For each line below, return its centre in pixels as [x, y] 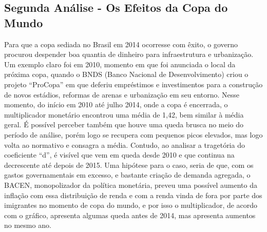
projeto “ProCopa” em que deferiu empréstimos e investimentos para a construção [133, 84]
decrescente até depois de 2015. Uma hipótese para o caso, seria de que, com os [129, 165]
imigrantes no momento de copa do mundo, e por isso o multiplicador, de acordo [131, 205]
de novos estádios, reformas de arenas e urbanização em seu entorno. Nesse [122, 94]
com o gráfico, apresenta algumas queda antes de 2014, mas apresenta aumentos [130, 215]
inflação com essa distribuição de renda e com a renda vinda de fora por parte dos [133, 195]
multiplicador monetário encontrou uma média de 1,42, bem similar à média [124, 114]
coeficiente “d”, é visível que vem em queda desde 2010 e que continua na [119, 155]
